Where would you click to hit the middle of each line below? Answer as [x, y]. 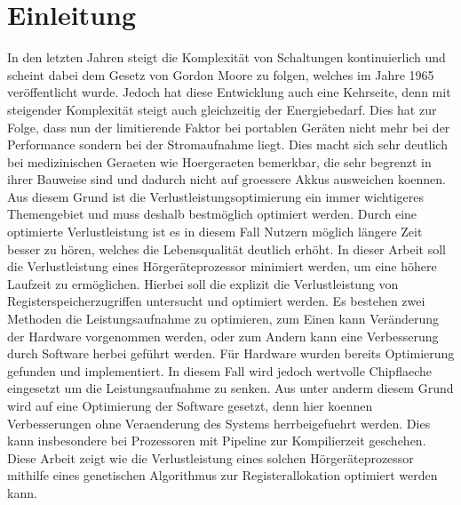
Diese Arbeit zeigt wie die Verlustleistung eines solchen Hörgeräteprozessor [211, 457]
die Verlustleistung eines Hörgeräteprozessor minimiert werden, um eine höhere [222, 266]
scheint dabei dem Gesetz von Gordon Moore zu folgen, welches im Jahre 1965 [221, 74]
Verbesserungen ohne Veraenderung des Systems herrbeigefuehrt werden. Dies [219, 423]
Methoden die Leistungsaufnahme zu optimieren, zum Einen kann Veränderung [223, 319]
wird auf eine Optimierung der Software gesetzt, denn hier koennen [190, 405]
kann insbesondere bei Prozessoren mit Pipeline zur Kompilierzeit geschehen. [217, 441]
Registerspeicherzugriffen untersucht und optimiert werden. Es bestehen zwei [216, 301]
